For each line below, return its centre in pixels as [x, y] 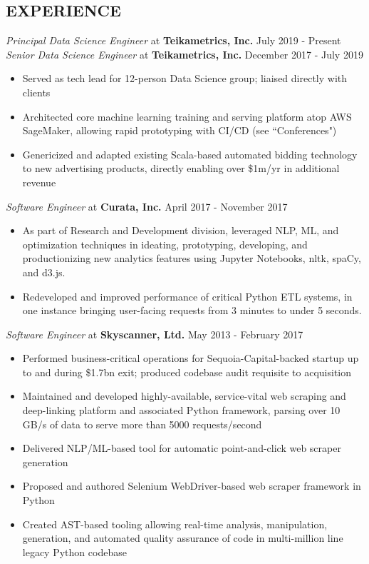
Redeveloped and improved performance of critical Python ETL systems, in [187, 296]
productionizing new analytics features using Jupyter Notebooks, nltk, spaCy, [192, 258]
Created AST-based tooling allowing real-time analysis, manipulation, [175, 524]
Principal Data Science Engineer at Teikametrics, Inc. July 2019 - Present [173, 40]
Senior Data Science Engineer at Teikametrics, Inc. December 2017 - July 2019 [184, 54]
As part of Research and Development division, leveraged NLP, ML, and [181, 230]
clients [36, 92]
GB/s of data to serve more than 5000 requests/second [142, 424]
